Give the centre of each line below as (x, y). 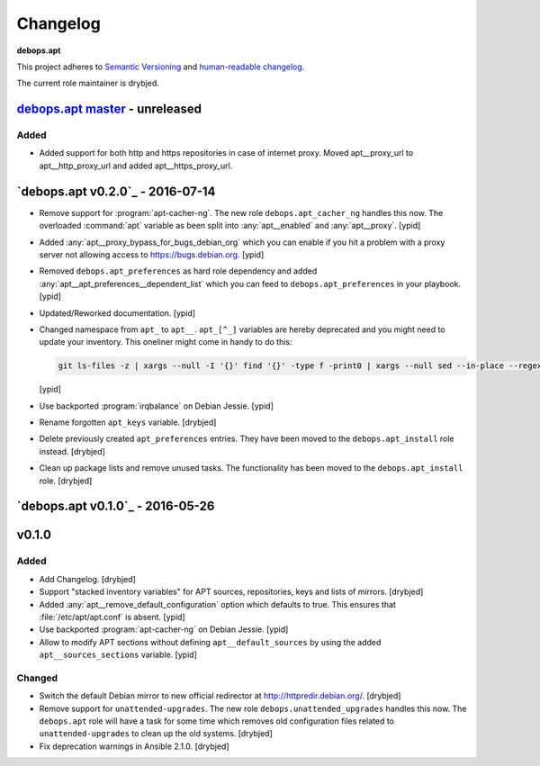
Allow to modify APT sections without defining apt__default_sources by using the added (210, 642)
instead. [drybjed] (72, 451)
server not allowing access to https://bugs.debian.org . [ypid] (152, 254)
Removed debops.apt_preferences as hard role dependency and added (178, 271)
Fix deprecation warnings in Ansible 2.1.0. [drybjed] (134, 746)
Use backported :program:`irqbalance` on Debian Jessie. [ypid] (156, 406)
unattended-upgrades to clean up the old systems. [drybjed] (156, 734)
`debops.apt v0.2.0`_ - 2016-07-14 (116, 191)
